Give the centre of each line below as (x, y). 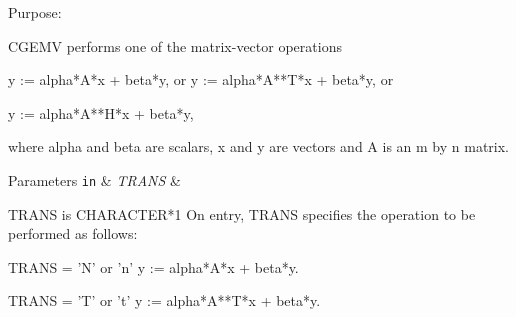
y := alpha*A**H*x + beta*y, (101, 112)
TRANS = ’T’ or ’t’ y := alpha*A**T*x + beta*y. (164, 300)
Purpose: (35, 12)
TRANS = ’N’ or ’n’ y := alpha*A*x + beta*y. (153, 266)
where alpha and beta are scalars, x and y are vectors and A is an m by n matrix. (259, 146)
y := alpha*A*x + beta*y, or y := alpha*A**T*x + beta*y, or (201, 79)
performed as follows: (73, 233)
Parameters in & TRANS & (94, 179)
